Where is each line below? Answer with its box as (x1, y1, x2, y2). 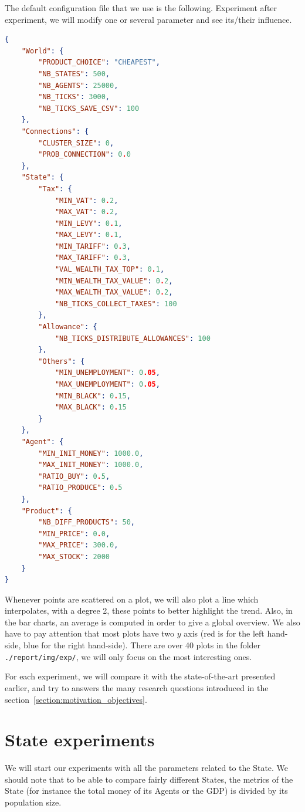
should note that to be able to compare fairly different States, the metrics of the (5, 773, 293, 785)
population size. (5, 796, 62, 808)
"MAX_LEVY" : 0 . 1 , (55, 231, 123, 239)
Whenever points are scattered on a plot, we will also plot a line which (5, 593, 259, 605)
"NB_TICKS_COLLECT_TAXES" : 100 (55, 299, 177, 308)
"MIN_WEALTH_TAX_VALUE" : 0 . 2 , (55, 276, 173, 285)
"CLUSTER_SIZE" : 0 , (38, 138, 114, 147)
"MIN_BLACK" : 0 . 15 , (55, 391, 131, 400)
